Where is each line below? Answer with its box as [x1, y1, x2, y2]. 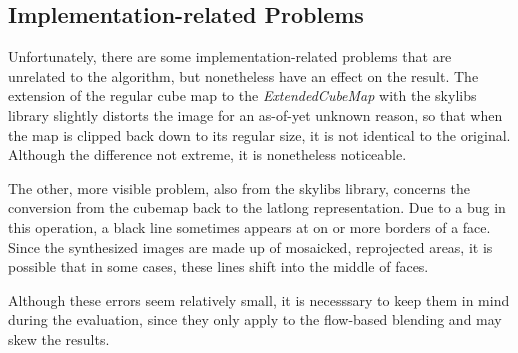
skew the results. [8, 328, 110, 349]
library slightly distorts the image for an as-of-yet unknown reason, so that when [8, 104, 503, 125]
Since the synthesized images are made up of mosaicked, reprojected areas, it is [8, 236, 493, 257]
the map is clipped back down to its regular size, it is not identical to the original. [8, 124, 511, 145]
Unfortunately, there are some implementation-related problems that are [8, 46, 452, 67]
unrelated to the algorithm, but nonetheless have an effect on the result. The [8, 65, 479, 86]
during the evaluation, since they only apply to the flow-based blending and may [8, 309, 502, 330]
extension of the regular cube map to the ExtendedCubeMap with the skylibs [8, 85, 477, 106]
